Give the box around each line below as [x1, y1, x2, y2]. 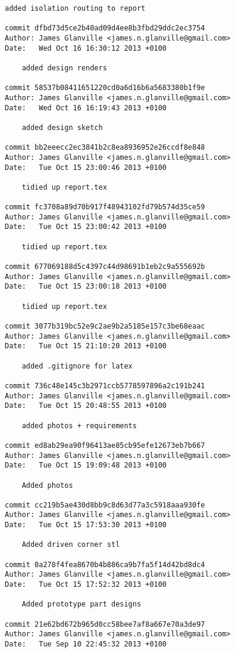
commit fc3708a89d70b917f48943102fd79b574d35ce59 [5, 203, 205, 212]
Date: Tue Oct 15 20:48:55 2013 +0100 [5, 401, 167, 410]
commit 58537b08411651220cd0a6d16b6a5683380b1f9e [5, 83, 205, 92]
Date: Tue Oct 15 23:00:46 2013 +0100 [5, 163, 167, 172]
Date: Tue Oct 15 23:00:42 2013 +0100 [5, 222, 167, 231]
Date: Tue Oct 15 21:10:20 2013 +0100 [5, 342, 167, 351]
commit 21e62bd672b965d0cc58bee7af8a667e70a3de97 [5, 620, 205, 629]
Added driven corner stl [21, 540, 120, 549]
